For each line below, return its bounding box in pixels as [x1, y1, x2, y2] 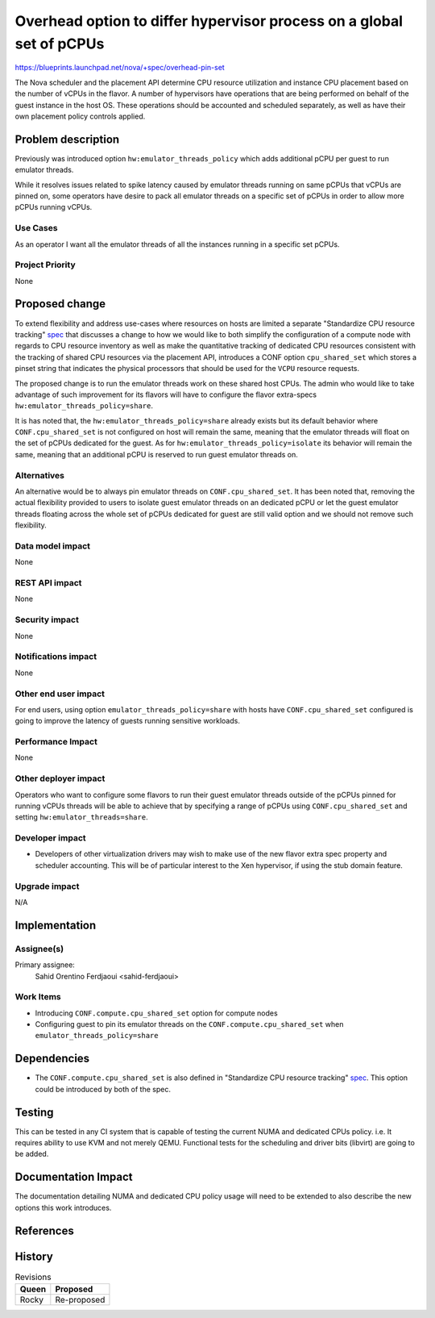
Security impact [14, 614, 80, 625]
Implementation [14, 918, 97, 932]
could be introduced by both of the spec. [35, 1084, 171, 1094]
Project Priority [14, 259, 76, 270]
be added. [14, 1149, 49, 1159]
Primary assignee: [14, 960, 76, 970]
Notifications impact [14, 651, 97, 662]
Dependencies [14, 1052, 90, 1066]
